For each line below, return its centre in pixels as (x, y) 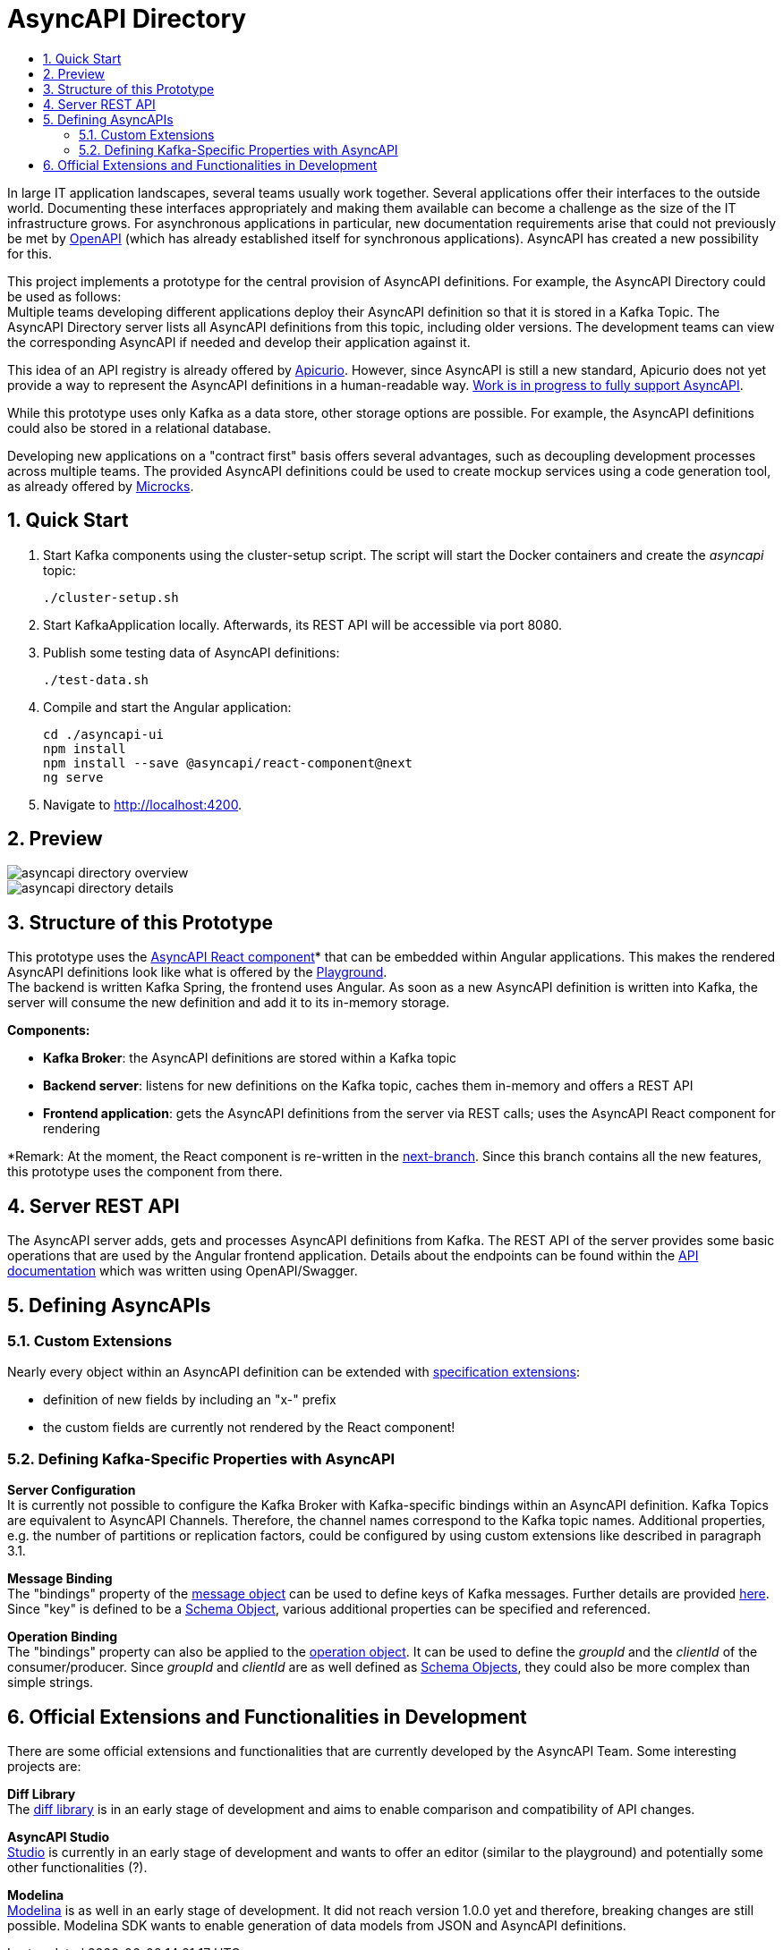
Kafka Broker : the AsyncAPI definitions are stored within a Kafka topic (250, 1058)
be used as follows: (64, 296)
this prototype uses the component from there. (145, 1172)
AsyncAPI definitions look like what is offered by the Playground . (197, 972)
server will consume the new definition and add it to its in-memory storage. (229, 1003)
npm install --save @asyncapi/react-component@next (228, 763)
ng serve (73, 777)
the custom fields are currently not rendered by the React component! (249, 1428)
